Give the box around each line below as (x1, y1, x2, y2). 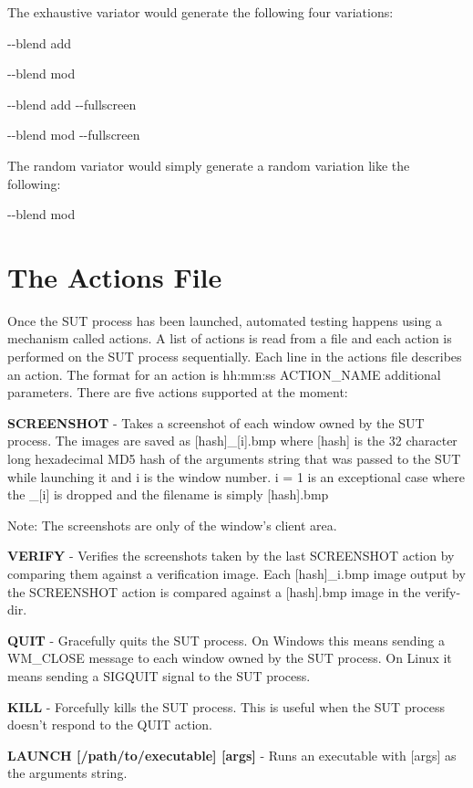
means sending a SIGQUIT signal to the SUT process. (7, 666, 311, 685)
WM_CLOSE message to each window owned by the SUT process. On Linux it (7, 648, 452, 667)
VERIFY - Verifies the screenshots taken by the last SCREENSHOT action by (7, 546, 455, 565)
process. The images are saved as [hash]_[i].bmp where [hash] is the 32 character (7, 431, 458, 450)
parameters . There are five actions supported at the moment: (7, 383, 348, 402)
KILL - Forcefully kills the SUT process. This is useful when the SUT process (7, 697, 446, 716)
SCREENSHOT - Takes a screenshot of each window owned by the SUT (7, 413, 425, 432)
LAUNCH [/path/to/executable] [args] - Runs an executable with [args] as (7, 745, 457, 764)
